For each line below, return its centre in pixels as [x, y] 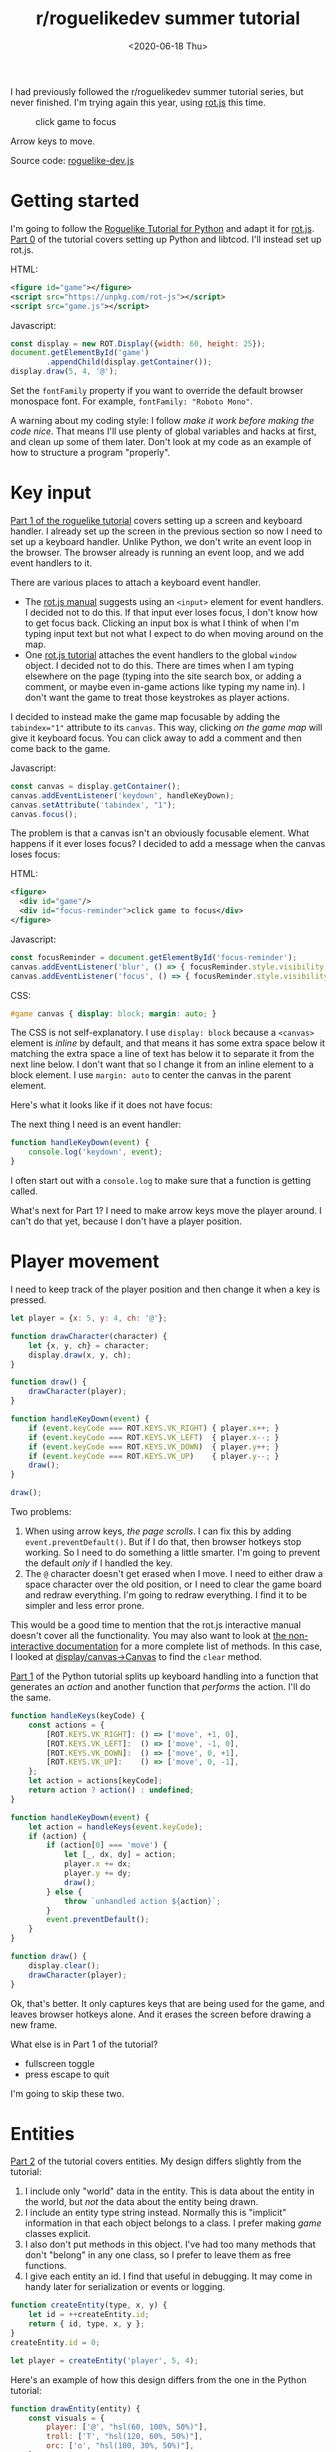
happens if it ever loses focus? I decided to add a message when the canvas [168, 844]
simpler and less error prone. [84, 1605]
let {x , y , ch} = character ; [89, 1345]
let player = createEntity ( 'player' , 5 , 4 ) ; [104, 2360]
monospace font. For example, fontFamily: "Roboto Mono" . [131, 401]
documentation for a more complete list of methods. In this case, [189, 1646]
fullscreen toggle [59, 2063]
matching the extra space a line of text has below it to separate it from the [162, 1054]
